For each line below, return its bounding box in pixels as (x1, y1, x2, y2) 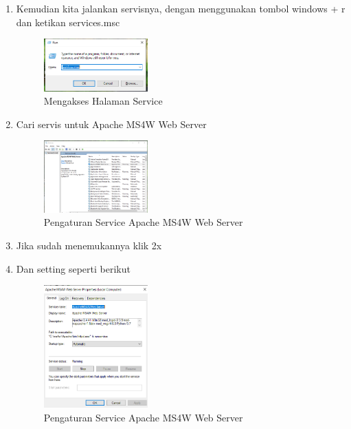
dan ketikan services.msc (16, 14, 120, 29)
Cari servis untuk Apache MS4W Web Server (16, 116, 207, 131)
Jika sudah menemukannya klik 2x (16, 238, 162, 253)
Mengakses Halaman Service (43, 94, 163, 108)
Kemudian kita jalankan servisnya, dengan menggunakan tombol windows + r (16, 1, 346, 15)
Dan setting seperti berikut (16, 261, 131, 275)
